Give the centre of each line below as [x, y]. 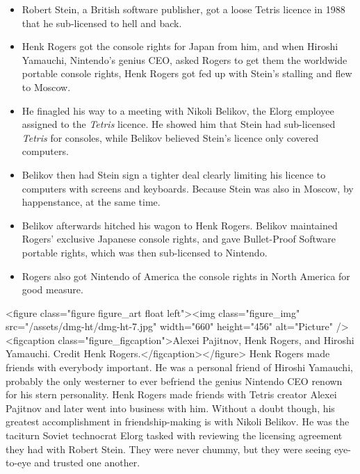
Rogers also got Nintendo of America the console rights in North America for [186, 276]
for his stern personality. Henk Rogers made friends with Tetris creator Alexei [171, 394]
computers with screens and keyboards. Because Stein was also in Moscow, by [188, 188]
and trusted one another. [87, 463]
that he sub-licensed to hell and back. [102, 23]
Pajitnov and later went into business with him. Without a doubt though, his [170, 408]
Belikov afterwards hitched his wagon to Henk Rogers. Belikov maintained [180, 225]
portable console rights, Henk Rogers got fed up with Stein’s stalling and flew [187, 73]
